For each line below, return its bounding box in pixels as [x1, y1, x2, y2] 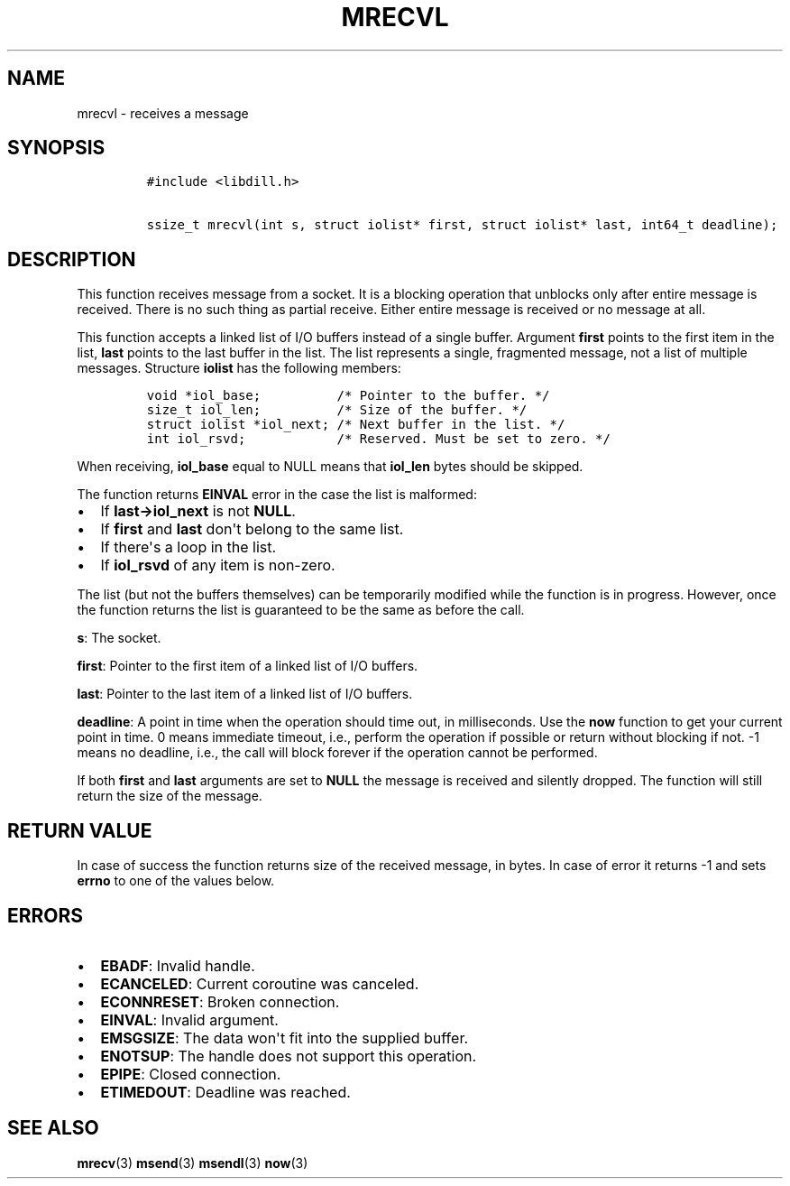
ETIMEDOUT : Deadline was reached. [100, 1082, 351, 1101]
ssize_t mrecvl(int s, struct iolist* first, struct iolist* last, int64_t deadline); [146, 218, 778, 233]
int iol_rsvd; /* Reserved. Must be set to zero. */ [146, 431, 611, 447]
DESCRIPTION [7, 247, 136, 271]
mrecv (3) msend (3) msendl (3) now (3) [77, 1154, 308, 1171]
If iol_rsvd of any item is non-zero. [100, 556, 335, 575]
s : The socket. [77, 630, 161, 646]
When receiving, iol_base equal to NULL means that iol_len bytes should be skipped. [77, 459, 583, 475]
